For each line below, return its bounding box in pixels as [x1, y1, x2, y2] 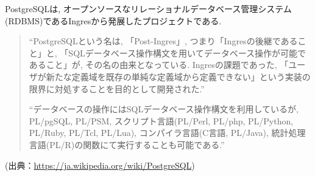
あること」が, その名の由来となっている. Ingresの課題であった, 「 [29, 58, 289, 71]
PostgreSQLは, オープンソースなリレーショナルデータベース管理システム [5, 2, 292, 15]
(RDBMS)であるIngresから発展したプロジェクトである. [5, 14, 222, 27]
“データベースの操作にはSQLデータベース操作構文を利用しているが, [29, 103, 299, 115]
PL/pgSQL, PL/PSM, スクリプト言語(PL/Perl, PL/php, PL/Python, [29, 114, 294, 127]
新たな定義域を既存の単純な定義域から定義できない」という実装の [46, 70, 311, 83]
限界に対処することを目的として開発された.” [29, 82, 205, 95]
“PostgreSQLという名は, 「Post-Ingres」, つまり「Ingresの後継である [29, 35, 298, 47]
